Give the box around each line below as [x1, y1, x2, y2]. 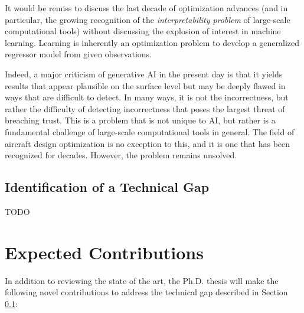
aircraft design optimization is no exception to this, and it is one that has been [5, 137, 290, 149]
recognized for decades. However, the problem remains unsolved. [5, 149, 237, 161]
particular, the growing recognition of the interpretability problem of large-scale [5, 13, 290, 25]
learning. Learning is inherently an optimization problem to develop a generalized [5, 36, 300, 48]
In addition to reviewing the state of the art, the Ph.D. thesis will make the [5, 274, 279, 286]
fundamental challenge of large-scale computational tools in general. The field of [5, 125, 295, 138]
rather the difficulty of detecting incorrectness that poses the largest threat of [5, 102, 285, 115]
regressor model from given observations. [5, 48, 152, 60]
